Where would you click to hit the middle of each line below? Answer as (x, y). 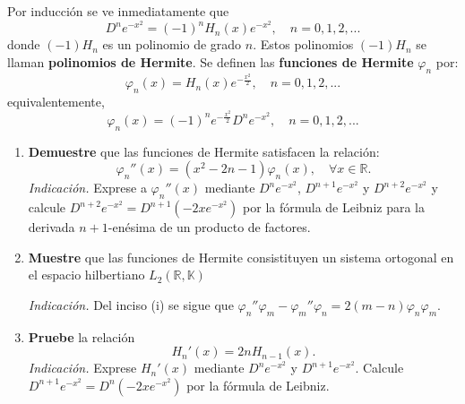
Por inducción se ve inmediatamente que (118, 11)
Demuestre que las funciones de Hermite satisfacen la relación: (204, 151)
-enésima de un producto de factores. (209, 227)
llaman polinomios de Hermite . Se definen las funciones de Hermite (211, 61)
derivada (52, 227)
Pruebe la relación (82, 336)
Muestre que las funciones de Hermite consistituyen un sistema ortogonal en (241, 257)
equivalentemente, (56, 101)
